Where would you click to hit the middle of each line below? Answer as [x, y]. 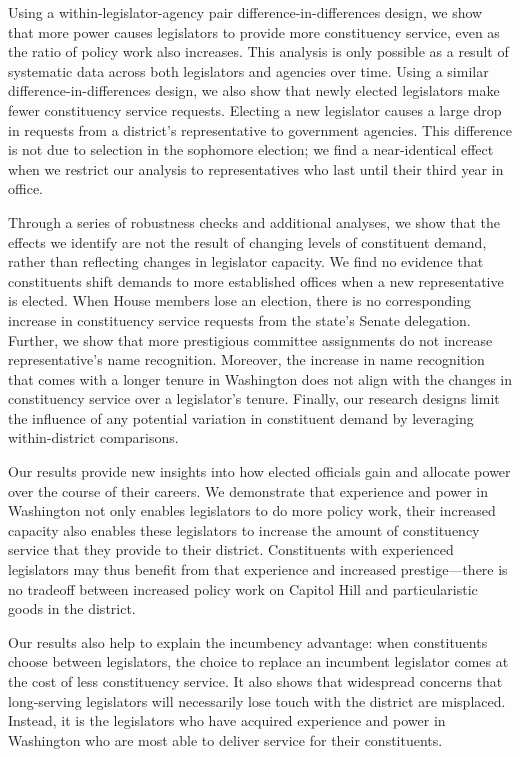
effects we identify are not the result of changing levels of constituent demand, [247, 241]
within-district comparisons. [93, 437]
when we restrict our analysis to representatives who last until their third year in [256, 168]
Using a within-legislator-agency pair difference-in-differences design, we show [245, 12]
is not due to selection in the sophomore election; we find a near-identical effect [251, 149]
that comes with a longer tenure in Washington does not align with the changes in [260, 378]
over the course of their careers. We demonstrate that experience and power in [248, 490]
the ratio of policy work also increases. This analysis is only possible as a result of [258, 51]
